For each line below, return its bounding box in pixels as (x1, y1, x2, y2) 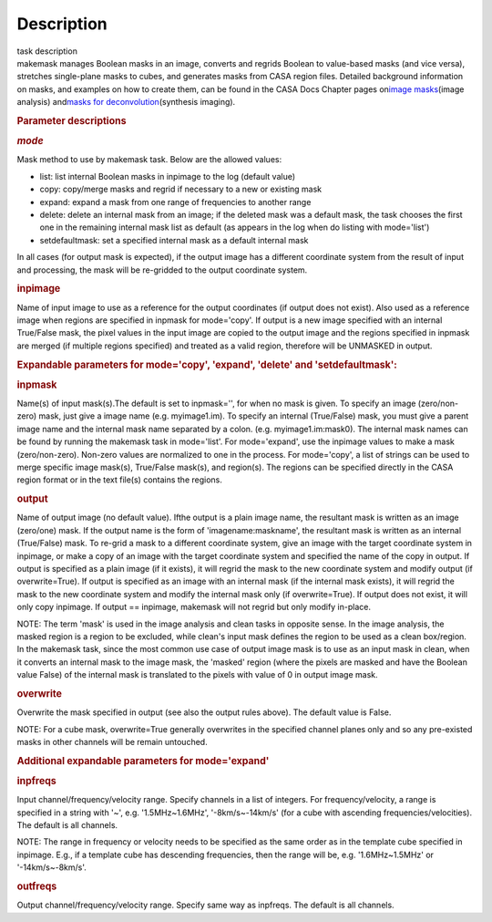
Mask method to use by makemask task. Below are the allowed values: (16, 154, 282, 165)
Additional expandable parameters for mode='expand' (16, 754, 270, 767)
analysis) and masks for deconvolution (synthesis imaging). (16, 97, 236, 108)
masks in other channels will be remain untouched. (16, 736, 209, 747)
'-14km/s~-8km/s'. (16, 862, 87, 873)
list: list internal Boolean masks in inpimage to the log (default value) (39, 171, 296, 181)
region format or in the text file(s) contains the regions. (16, 474, 223, 485)
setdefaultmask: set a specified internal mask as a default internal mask (39, 234, 309, 245)
